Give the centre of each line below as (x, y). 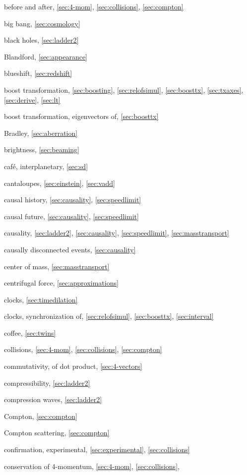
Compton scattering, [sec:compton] (57, 433)
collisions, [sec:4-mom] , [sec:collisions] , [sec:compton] (83, 349)
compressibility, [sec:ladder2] (47, 383)
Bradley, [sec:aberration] (41, 133)
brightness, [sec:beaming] (42, 149)
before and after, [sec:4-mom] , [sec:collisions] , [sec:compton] (94, 6)
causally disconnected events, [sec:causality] (70, 249)
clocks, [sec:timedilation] (41, 299)
